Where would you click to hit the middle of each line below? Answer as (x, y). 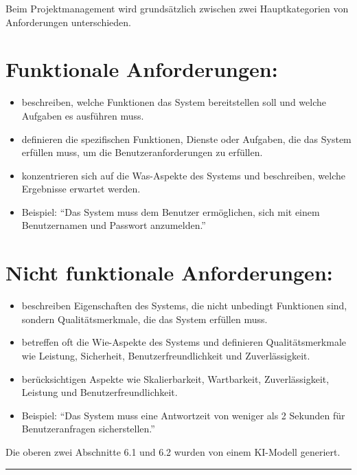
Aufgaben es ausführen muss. (83, 115)
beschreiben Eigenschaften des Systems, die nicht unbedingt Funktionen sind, (184, 306)
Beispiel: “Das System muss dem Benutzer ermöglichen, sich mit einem (171, 211)
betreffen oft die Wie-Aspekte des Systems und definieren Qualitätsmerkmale (184, 342)
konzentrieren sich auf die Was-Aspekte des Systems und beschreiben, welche (183, 175)
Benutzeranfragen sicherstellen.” (88, 429)
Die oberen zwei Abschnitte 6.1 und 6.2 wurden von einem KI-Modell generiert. (173, 451)
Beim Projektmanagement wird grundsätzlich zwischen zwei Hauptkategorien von (177, 8)
